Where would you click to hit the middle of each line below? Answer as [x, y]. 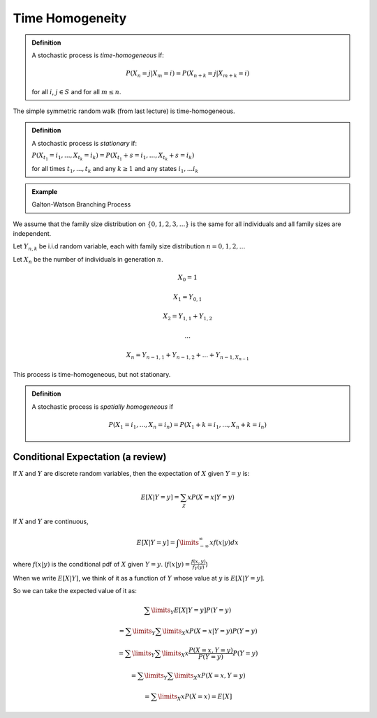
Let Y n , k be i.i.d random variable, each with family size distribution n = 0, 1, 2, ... [129, 247]
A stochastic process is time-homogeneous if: [98, 55]
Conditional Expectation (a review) [90, 457]
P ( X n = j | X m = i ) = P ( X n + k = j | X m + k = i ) [188, 74]
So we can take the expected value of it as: [75, 591]
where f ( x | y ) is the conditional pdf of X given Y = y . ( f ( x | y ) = [102, 564]
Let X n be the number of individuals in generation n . [88, 260]
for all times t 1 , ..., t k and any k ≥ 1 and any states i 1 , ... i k [115, 170]
